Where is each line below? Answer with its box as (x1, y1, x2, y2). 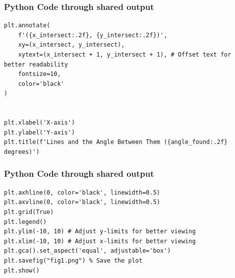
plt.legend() (4, 218, 47, 225)
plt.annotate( (4, 22, 51, 29)
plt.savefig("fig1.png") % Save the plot (4, 257, 143, 264)
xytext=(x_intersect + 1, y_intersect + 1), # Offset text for (18, 51, 232, 58)
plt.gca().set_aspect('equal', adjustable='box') (4, 247, 171, 255)
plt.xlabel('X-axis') (4, 119, 75, 127)
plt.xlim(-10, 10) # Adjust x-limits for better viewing (4, 237, 196, 245)
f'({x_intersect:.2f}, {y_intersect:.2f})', (18, 31, 168, 39)
